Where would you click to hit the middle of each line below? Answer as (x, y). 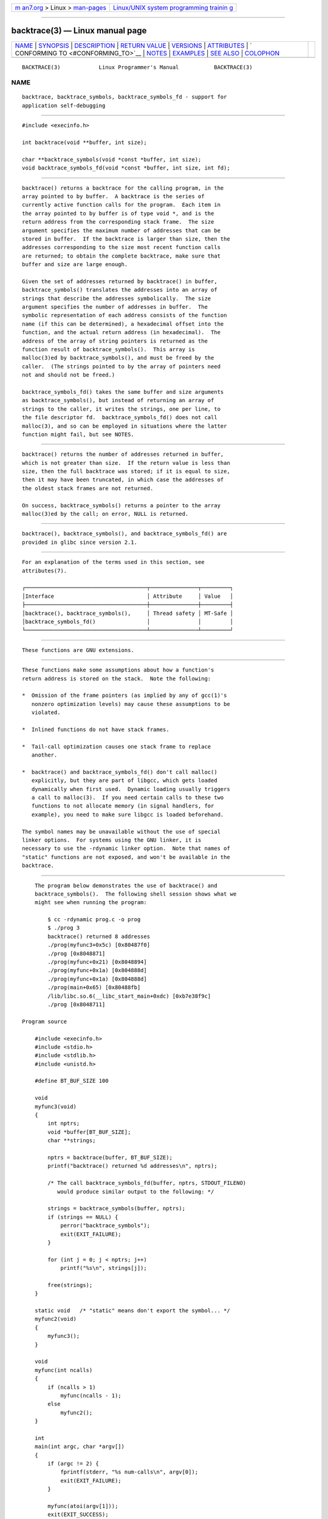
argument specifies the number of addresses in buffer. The (115, 307)
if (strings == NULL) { (83, 1217)
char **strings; (72, 1140)
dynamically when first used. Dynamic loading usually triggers (131, 789)
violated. (46, 713)
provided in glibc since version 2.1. (80, 542)
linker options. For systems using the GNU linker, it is (112, 840)
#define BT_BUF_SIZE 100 (71, 1081)
